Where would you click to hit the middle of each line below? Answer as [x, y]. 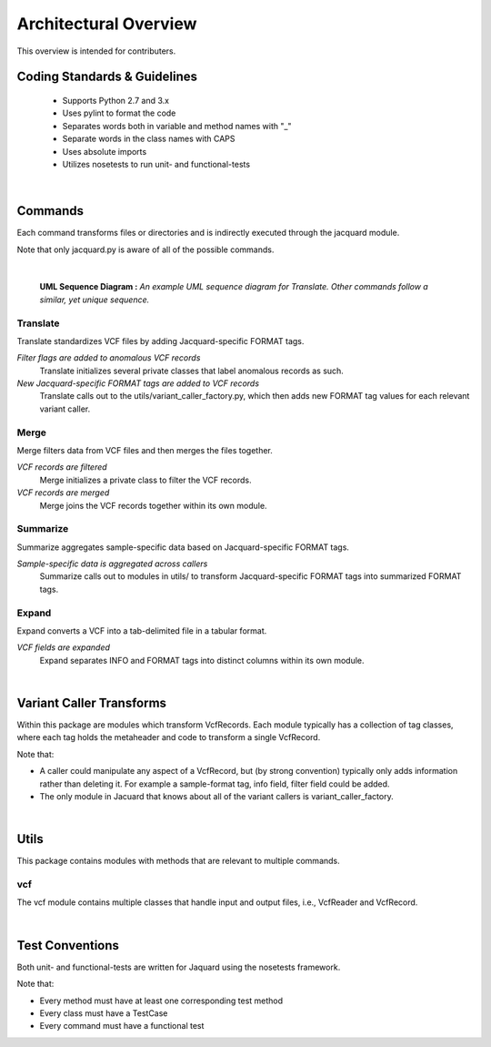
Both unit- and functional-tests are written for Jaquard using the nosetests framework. [179, 967]
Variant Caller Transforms [92, 703]
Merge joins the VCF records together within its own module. [153, 505]
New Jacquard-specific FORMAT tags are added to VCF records [138, 383]
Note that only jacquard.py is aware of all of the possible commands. [145, 249]
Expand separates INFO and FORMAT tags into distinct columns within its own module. [202, 660]
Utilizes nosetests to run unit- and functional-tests [156, 164]
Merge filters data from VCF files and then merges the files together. [145, 450]
